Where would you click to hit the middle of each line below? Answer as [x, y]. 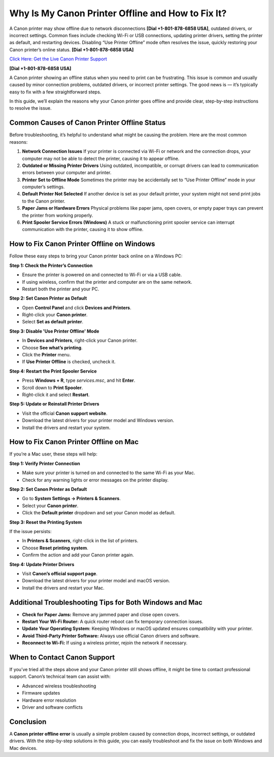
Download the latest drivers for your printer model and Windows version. [98, 420]
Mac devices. [23, 748]
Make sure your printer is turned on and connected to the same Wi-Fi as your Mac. [109, 473]
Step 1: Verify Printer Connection [45, 463]
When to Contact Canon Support [62, 657]
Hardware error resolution [49, 700]
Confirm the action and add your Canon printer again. [78, 555]
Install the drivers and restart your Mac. [63, 588]
